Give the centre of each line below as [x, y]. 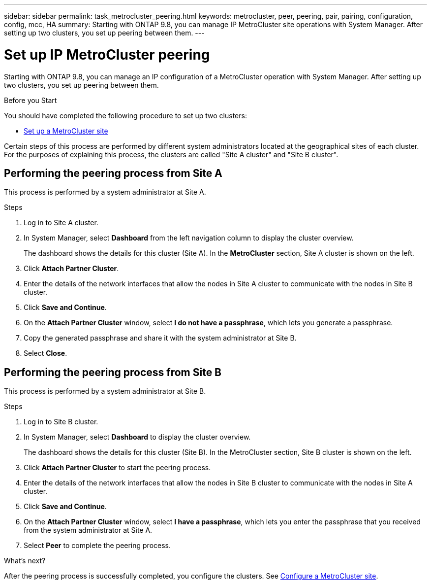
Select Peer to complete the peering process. [97, 546]
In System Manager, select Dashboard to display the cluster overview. [137, 437]
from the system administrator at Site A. [88, 530]
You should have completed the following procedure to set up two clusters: [125, 115]
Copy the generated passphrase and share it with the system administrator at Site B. [160, 338]
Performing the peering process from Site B [113, 372]
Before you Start [31, 100]
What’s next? [25, 561]
